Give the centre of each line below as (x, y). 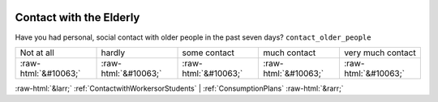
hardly (113, 53)
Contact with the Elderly (77, 17)
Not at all (37, 53)
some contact (208, 53)
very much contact (380, 53)
